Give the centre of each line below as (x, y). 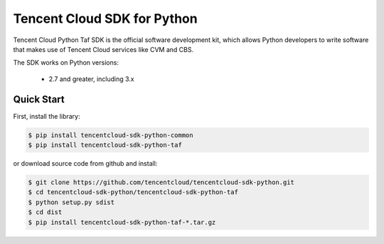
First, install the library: (47, 116)
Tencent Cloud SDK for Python (106, 18)
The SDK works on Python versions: (66, 63)
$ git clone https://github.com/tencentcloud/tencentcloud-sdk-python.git (161, 182)
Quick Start (39, 99)
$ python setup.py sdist (71, 202)
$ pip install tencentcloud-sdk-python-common (111, 135)
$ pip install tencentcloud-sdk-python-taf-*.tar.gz (122, 222)
